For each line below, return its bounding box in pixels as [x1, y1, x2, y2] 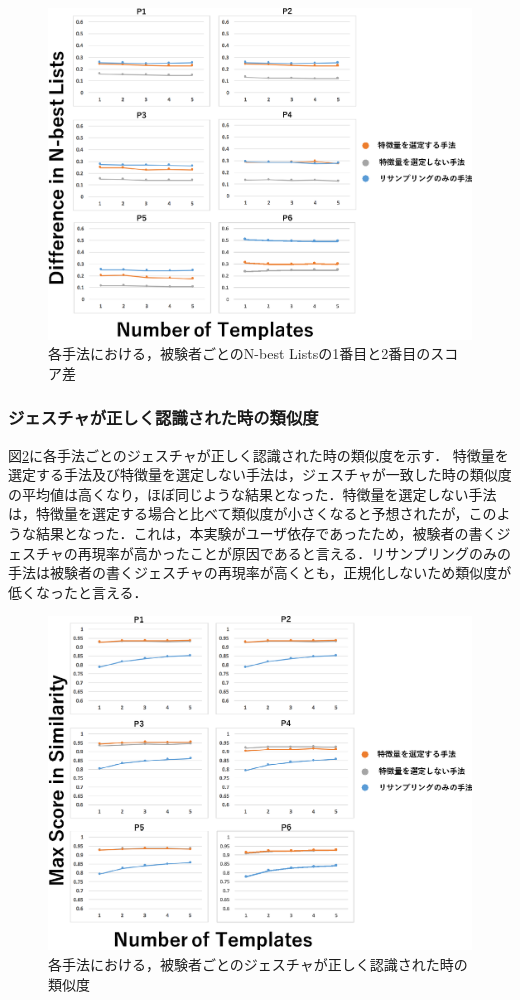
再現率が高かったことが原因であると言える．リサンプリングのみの [77, 542, 511, 563]
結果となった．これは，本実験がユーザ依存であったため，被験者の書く [35, 522, 497, 543]
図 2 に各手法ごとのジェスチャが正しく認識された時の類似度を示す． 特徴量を [8, 444, 509, 465]
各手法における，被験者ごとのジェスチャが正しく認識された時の [48, 954, 468, 975]
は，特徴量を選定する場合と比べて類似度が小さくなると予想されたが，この [8, 503, 497, 524]
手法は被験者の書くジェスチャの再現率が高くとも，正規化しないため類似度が [8, 562, 512, 583]
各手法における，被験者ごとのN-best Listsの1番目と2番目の [48, 343, 431, 364]
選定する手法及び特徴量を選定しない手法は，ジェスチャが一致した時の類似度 [8, 464, 512, 485]
